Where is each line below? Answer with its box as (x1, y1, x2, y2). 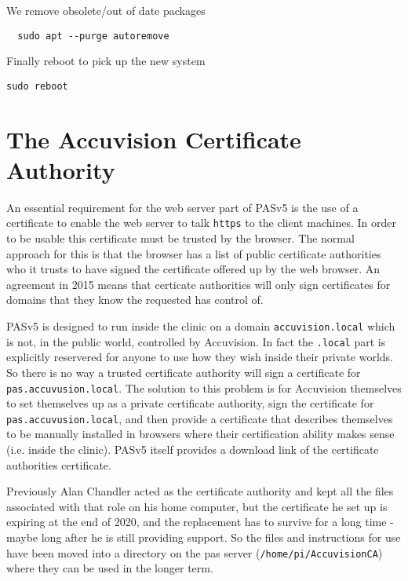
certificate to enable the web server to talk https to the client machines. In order (6, 214, 396, 231)
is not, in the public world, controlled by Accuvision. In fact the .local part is (6, 333, 386, 349)
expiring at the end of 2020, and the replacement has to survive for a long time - (6, 513, 394, 530)
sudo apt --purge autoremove (17, 30, 169, 42)
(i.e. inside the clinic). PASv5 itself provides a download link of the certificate (6, 441, 379, 458)
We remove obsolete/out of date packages (6, 2, 206, 18)
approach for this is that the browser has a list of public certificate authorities (6, 245, 381, 261)
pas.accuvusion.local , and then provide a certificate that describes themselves (6, 410, 393, 426)
